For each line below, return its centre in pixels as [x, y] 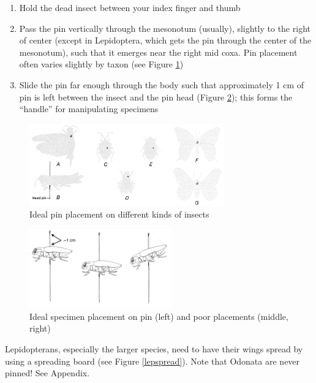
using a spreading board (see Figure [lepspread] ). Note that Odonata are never [152, 361]
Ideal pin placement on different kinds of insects [119, 214]
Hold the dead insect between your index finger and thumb [130, 7]
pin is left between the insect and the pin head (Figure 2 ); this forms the [156, 97]
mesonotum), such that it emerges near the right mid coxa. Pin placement [158, 52]
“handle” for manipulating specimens [89, 109]
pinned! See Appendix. [47, 373]
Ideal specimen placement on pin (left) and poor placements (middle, [159, 316]
